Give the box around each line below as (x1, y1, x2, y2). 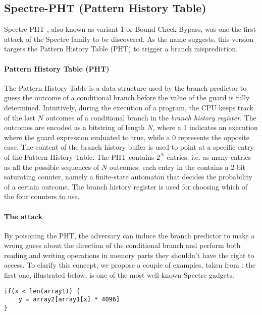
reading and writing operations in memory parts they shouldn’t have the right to (4, 249, 254, 260)
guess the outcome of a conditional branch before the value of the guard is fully (4, 92, 250, 103)
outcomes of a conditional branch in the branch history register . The (45, 112, 256, 122)
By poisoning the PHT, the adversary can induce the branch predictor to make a (4, 230, 255, 240)
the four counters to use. (4, 191, 80, 202)
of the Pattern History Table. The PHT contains (4, 151, 154, 162)
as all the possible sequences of (4, 161, 99, 172)
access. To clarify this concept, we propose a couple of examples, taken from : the (4, 260, 256, 270)
